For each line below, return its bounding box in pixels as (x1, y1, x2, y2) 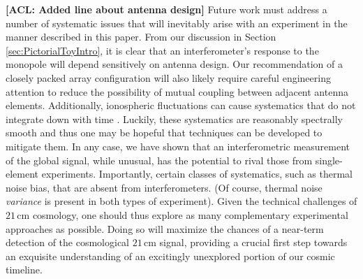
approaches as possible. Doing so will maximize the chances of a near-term (6, 221, 324, 236)
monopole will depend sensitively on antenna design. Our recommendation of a (6, 57, 343, 71)
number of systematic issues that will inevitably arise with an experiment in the (6, 15, 348, 30)
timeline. (6, 262, 43, 277)
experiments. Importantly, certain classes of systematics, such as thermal (41, 166, 353, 181)
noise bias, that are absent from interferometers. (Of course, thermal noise (6, 180, 323, 194)
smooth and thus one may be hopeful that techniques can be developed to (6, 125, 323, 140)
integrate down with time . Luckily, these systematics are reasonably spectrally (6, 111, 343, 126)
